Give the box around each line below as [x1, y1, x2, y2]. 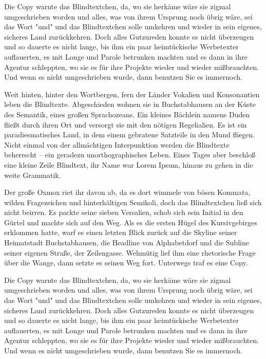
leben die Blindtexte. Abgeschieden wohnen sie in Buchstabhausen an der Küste [4, 99, 256, 110]
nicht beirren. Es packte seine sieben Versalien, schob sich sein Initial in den [4, 207, 243, 218]
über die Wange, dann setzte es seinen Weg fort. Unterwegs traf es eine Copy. [4, 257, 248, 268]
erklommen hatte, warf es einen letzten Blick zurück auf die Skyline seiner [4, 227, 237, 238]
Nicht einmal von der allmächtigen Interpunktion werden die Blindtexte [4, 139, 230, 150]
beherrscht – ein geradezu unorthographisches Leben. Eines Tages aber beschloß [4, 149, 256, 160]
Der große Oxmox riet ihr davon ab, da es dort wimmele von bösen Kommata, [4, 187, 251, 198]
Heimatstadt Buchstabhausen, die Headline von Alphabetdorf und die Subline [4, 237, 249, 248]
